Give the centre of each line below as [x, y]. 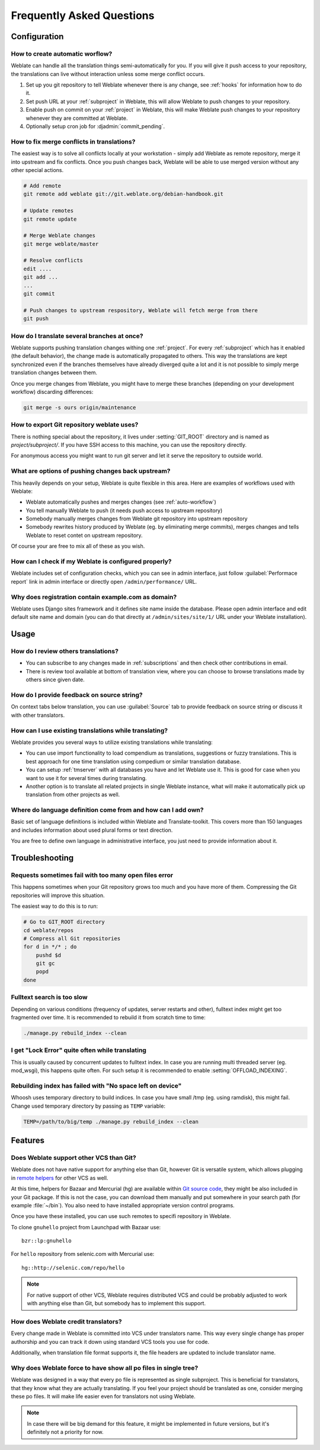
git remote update [50, 219]
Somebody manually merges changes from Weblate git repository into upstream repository [137, 519]
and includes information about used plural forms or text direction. [92, 830]
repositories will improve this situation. [58, 895]
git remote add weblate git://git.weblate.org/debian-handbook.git [124, 194]
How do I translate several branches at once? [77, 336]
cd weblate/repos [49, 930]
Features [28, 1141]
